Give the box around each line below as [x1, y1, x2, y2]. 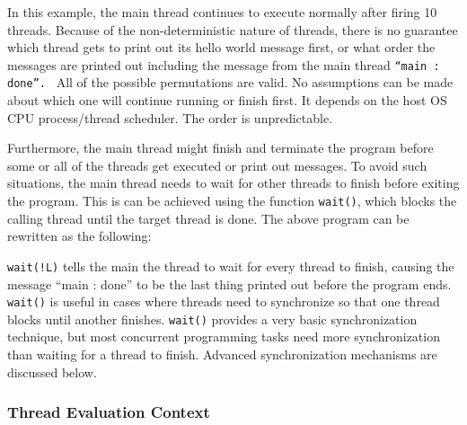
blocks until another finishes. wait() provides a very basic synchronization [7, 309, 418, 328]
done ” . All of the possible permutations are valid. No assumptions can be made [7, 73, 454, 92]
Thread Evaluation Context [7, 401, 210, 423]
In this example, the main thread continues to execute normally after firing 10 [7, 3, 437, 21]
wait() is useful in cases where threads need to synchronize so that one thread [7, 292, 440, 311]
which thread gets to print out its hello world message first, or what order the [7, 38, 436, 57]
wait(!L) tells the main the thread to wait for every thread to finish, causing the [7, 256, 454, 275]
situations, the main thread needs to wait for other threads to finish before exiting [7, 173, 460, 192]
